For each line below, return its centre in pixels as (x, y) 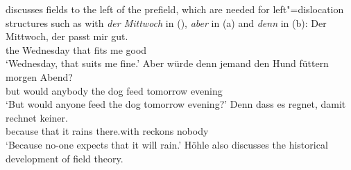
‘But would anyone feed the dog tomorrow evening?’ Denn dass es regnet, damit (176, 104)
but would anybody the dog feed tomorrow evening (114, 90)
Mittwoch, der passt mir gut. (67, 36)
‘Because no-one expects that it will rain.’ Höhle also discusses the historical (167, 144)
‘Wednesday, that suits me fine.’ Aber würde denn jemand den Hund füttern (167, 63)
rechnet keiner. (37, 117)
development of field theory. (65, 158)
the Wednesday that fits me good (76, 49)
